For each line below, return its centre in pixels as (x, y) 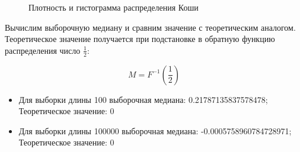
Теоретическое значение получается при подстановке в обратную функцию (140, 39)
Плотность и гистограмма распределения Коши (114, 7)
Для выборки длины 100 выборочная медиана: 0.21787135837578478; (143, 99)
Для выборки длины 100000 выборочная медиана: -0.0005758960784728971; (155, 130)
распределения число (43, 50)
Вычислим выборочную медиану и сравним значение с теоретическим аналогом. (150, 27)
